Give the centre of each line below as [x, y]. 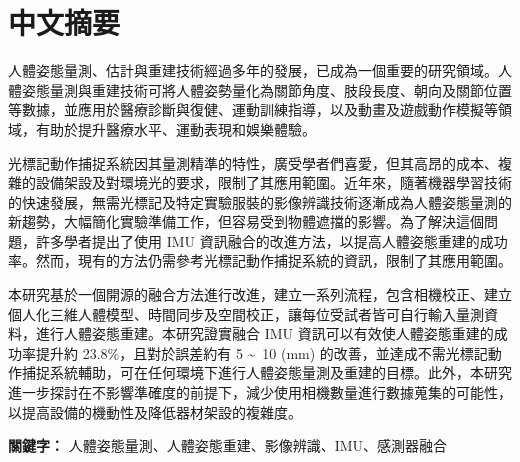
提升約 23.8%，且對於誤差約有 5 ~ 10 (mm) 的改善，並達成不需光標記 [261, 352]
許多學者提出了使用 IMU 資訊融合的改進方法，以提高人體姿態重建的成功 [271, 240]
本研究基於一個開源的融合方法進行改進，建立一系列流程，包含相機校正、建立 [260, 294]
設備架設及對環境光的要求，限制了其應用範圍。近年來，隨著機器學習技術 [273, 182]
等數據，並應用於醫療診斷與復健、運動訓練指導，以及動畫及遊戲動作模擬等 [253, 109]
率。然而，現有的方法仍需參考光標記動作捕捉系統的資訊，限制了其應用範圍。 [260, 260]
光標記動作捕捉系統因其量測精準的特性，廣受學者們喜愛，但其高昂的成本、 [253, 162]
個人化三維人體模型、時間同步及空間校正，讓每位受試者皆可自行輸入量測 [246, 313]
